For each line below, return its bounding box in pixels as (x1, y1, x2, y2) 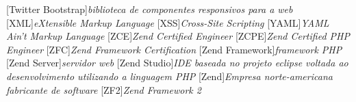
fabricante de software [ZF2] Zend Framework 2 (6, 82, 201, 97)
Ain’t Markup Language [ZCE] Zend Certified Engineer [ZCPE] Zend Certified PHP (6, 29, 350, 43)
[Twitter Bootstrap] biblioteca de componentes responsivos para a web (6, 2, 293, 16)
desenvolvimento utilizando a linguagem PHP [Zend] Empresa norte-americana (6, 68, 333, 83)
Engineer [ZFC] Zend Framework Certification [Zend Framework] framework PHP (6, 42, 342, 56)
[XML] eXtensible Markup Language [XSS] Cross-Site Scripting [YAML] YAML (6, 15, 329, 29)
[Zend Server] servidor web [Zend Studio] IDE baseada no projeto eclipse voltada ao (6, 55, 348, 70)
